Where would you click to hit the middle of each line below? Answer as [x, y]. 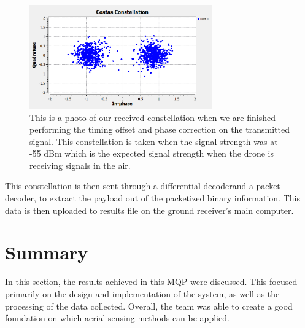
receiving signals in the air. [80, 165]
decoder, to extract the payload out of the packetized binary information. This [152, 198]
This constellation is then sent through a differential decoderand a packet [143, 186]
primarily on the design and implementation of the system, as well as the [142, 293]
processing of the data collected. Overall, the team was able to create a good [149, 306]
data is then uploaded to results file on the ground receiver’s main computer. [149, 210]
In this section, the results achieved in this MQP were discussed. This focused [151, 282]
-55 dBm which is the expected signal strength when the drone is [152, 153]
